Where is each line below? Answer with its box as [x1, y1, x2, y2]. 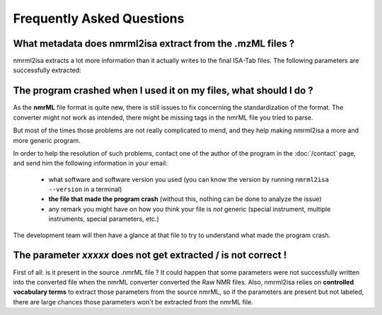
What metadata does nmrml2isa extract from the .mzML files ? [13, 38, 295, 50]
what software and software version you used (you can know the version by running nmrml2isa [48, 175, 329, 183]
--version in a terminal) [48, 185, 122, 194]
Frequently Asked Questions [13, 11, 185, 26]
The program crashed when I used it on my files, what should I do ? [13, 85, 314, 97]
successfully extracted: [13, 66, 81, 74]
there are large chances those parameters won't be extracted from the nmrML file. [13, 297, 254, 306]
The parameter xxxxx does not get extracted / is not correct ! [13, 249, 287, 261]
